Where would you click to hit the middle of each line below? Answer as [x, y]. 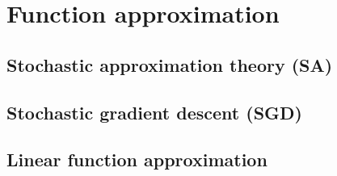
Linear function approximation [137, 159]
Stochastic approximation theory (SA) [170, 64]
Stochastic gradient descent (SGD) [154, 112]
